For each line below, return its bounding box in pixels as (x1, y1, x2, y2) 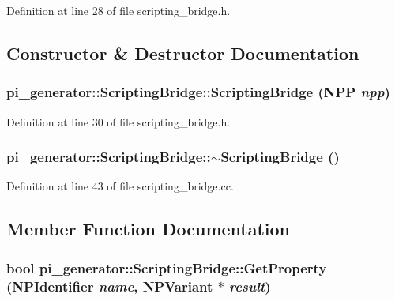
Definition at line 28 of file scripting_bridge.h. (6, 2, 231, 18)
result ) (229, 276, 271, 295)
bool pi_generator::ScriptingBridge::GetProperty (6, 258, 327, 277)
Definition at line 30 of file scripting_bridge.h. (6, 113, 231, 130)
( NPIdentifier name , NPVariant (6, 276, 213, 295)
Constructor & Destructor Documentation (6, 40, 359, 65)
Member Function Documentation (6, 216, 291, 241)
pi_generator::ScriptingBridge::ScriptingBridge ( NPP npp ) (6, 82, 390, 102)
